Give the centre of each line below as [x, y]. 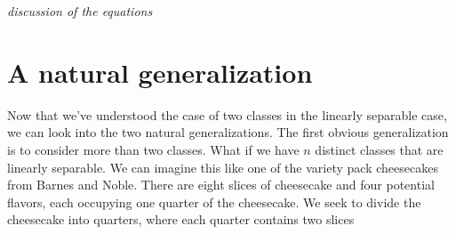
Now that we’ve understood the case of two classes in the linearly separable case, [227, 114]
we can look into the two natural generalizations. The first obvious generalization [228, 132]
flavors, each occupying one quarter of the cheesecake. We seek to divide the [214, 202]
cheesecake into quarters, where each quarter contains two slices [181, 219]
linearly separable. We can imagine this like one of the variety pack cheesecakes [223, 167]
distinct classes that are [379, 149]
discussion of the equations [80, 11]
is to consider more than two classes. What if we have [153, 149]
